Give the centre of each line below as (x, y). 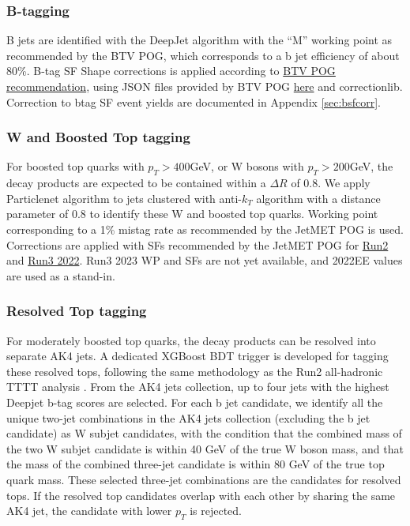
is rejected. (216, 511)
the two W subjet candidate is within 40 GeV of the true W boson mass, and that (205, 448)
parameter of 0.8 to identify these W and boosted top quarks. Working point (192, 214)
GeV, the (371, 166)
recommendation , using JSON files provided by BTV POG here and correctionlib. (205, 86)
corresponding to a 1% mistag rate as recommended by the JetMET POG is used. (205, 229)
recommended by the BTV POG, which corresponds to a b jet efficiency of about (203, 55)
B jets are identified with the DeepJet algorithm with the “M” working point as (199, 40)
